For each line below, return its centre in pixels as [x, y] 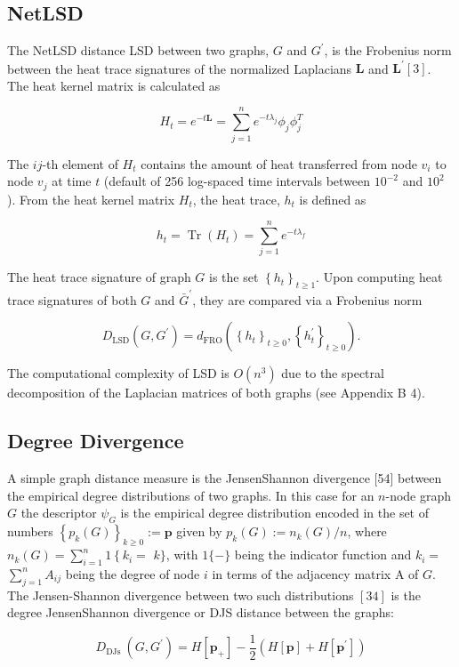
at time [72, 181]
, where [367, 531]
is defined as [333, 199]
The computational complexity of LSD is [118, 373]
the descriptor [59, 513]
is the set [234, 277]
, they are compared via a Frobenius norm [307, 299]
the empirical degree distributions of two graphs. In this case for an [191, 495]
